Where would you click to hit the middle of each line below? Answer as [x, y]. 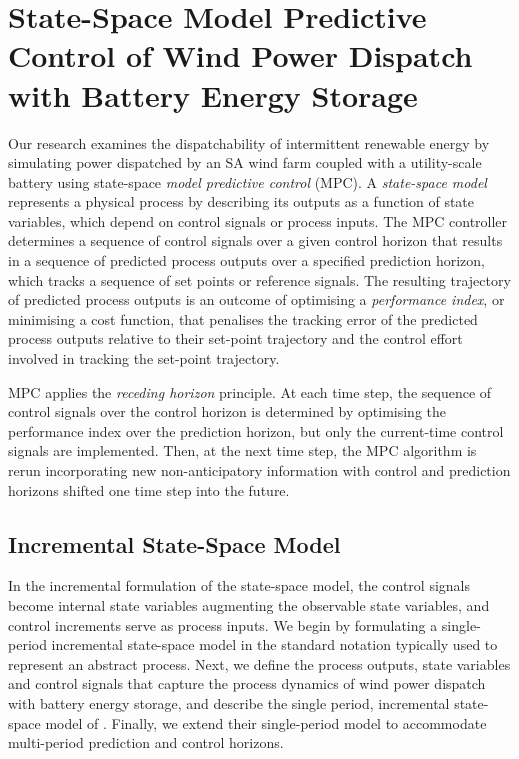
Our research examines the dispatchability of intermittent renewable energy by [249, 142]
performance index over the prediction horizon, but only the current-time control [256, 430]
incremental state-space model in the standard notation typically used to [274, 644]
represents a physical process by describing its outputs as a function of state [241, 201]
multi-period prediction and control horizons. [146, 742]
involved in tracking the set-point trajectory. [144, 358]
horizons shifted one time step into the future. [149, 489]
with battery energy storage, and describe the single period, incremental [229, 702]
